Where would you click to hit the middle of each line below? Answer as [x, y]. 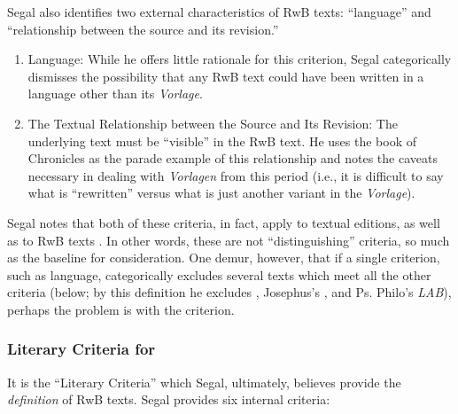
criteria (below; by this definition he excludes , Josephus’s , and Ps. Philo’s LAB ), [229, 292]
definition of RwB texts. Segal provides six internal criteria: [169, 399]
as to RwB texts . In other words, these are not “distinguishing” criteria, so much [229, 240]
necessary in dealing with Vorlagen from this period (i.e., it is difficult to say [236, 175]
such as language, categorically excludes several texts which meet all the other [219, 274]
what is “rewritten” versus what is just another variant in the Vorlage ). [221, 193]
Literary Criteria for [82, 349]
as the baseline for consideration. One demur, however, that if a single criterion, [224, 258]
